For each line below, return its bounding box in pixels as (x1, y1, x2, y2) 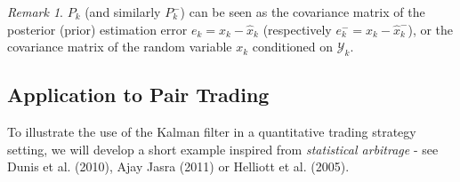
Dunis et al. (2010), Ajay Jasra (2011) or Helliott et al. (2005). (7, 157, 350, 176)
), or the (408, 20, 454, 38)
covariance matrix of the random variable (7, 37, 232, 56)
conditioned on (252, 37, 334, 56)
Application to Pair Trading (7, 81, 270, 108)
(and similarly (85, 3, 161, 20)
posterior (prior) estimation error (7, 20, 188, 38)
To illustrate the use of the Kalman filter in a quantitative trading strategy (7, 123, 416, 141)
